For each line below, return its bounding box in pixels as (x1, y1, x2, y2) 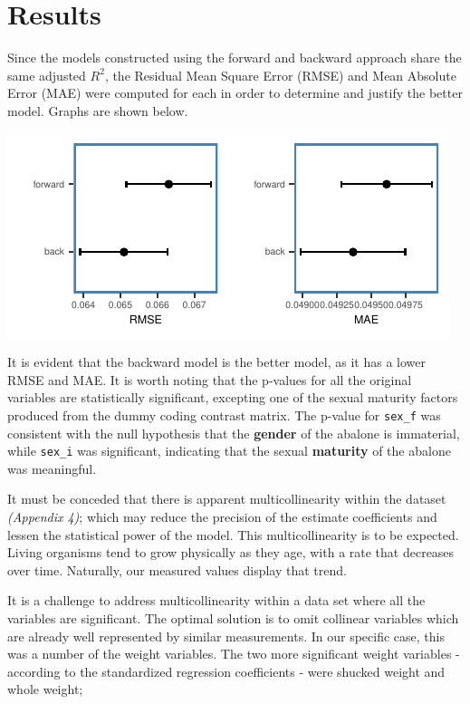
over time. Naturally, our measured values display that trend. (7, 560, 347, 579)
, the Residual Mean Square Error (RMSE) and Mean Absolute (104, 65, 456, 84)
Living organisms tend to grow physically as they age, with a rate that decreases (7, 543, 455, 562)
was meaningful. (7, 458, 97, 477)
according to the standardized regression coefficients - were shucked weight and (7, 661, 446, 680)
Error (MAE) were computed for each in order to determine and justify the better (7, 83, 463, 102)
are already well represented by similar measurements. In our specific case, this (7, 626, 445, 645)
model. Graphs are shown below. (7, 101, 188, 120)
